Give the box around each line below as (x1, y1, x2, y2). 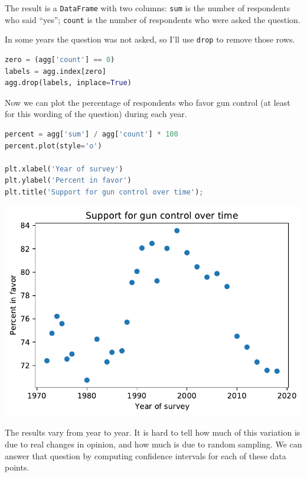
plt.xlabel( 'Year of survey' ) (5, 164, 123, 173)
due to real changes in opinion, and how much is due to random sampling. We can (5, 437, 302, 450)
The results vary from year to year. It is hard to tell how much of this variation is (5, 426, 301, 439)
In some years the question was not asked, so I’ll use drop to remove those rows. (5, 33, 295, 46)
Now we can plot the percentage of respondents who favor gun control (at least (5, 96, 290, 108)
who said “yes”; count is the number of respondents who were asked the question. (5, 13, 301, 25)
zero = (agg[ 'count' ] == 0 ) (5, 55, 115, 64)
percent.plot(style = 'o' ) (5, 141, 102, 150)
